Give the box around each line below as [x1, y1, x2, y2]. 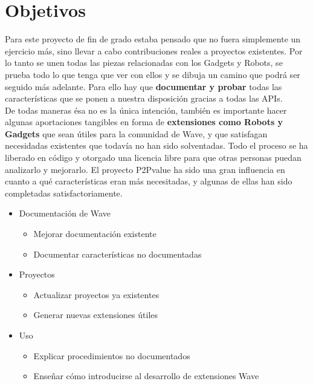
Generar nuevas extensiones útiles [33, 308, 158, 321]
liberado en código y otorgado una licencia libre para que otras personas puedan [5, 151, 302, 164]
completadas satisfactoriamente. [5, 186, 123, 199]
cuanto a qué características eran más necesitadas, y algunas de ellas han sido [5, 175, 292, 187]
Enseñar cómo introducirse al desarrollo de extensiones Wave [33, 369, 259, 382]
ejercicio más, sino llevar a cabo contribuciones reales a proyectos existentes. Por [5, 44, 303, 57]
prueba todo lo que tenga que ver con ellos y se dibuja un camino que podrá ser [5, 68, 300, 80]
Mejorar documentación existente [33, 227, 156, 240]
